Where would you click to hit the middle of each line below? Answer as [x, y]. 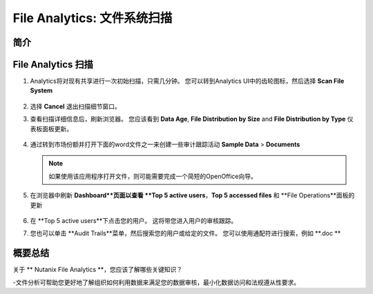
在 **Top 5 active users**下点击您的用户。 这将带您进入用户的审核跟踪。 [134, 220]
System [41, 90]
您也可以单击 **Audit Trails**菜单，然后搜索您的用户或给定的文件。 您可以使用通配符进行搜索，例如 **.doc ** [185, 233]
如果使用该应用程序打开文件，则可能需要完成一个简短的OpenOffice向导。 [153, 176]
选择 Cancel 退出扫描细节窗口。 [75, 106]
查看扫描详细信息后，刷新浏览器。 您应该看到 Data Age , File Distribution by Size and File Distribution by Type [188, 119]
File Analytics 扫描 [53, 65]
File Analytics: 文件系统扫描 [93, 18]
